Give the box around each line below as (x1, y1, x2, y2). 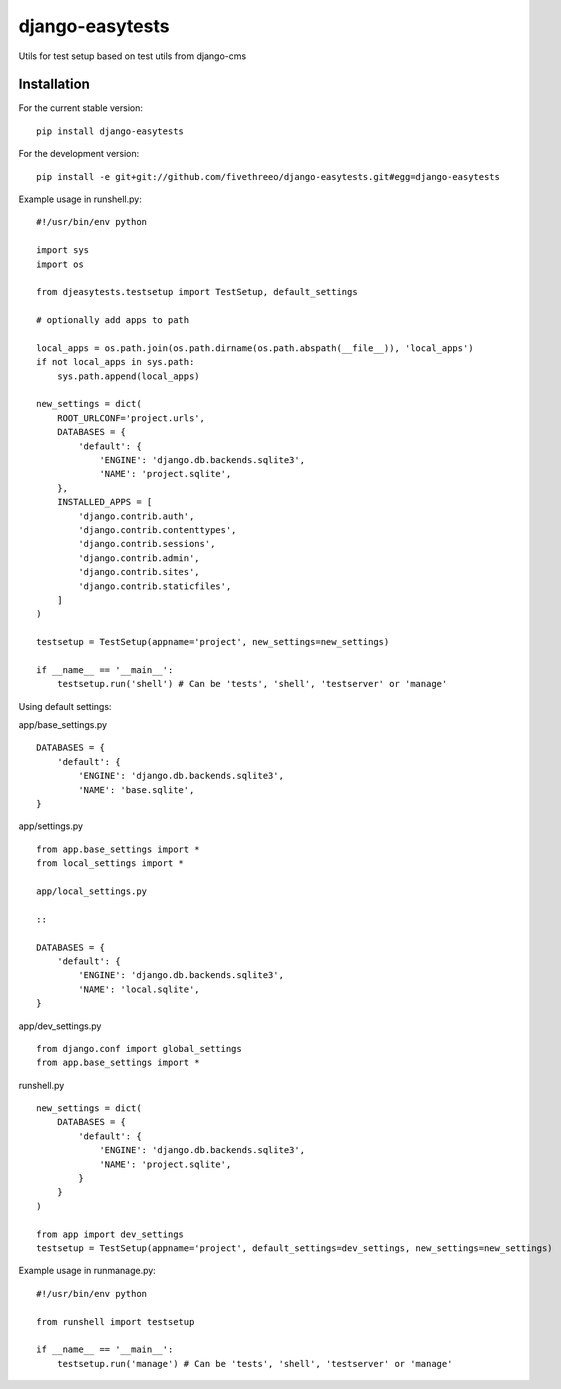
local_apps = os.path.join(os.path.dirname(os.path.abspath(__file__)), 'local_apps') (36, 342, 474, 354)
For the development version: (18, 148, 140, 160)
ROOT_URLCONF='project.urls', (56, 412, 205, 424)
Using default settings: (18, 700, 112, 712)
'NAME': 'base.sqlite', (78, 784, 195, 795)
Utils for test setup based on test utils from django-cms (18, 50, 247, 62)
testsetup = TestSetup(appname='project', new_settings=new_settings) (36, 636, 390, 648)
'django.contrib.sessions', (78, 538, 216, 550)
